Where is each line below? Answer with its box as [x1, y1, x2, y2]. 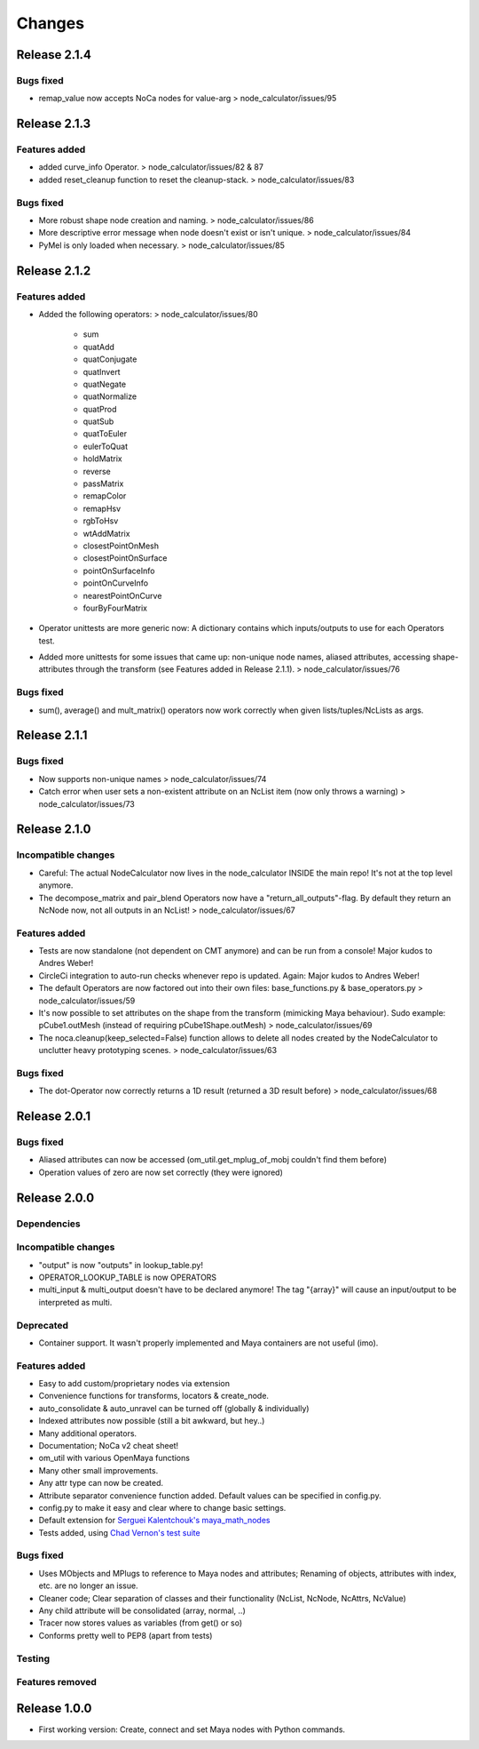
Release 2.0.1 [16, 1109, 91, 1124]
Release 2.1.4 [16, 47, 92, 62]
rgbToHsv [82, 515, 119, 526]
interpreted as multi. [38, 1297, 113, 1307]
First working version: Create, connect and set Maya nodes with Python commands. [38, 1724, 346, 1735]
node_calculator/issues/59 [38, 995, 136, 1006]
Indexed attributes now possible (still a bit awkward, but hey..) [38, 1416, 265, 1426]
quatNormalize [82, 391, 137, 402]
